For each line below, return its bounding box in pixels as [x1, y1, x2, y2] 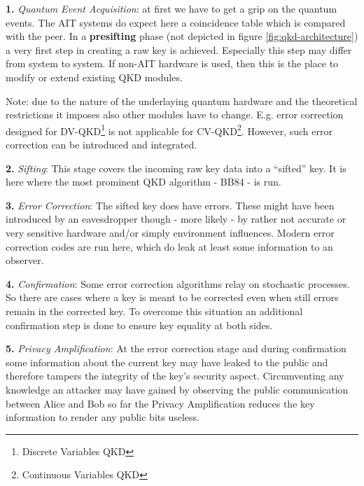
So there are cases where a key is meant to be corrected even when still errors [6, 290, 339, 305]
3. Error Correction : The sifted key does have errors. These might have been [6, 197, 335, 212]
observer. [6, 253, 44, 268]
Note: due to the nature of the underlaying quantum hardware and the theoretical [6, 93, 358, 108]
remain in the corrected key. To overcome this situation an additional [6, 303, 303, 318]
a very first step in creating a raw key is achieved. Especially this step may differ [6, 42, 352, 57]
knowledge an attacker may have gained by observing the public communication [6, 382, 349, 396]
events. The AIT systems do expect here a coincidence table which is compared [6, 15, 346, 29]
